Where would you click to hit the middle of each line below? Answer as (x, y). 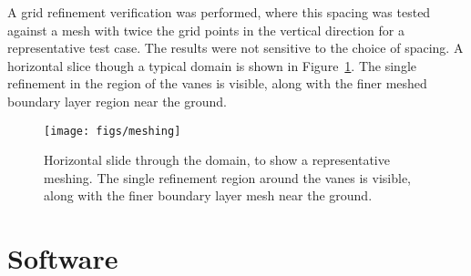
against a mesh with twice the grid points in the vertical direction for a (206, 30)
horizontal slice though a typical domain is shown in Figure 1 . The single (212, 65)
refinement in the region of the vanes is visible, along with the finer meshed (217, 83)
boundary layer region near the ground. (117, 101)
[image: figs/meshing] (113, 131)
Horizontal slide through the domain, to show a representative (217, 160)
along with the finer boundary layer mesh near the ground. (208, 195)
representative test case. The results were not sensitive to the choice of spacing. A (235, 48)
